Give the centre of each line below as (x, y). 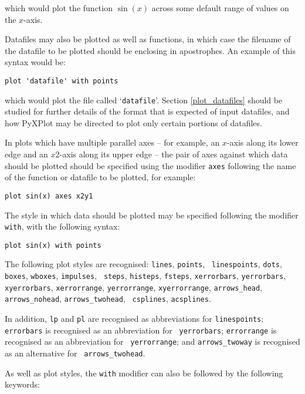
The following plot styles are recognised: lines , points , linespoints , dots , (143, 264)
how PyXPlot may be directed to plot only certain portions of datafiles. (133, 122)
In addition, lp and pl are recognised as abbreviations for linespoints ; (134, 319)
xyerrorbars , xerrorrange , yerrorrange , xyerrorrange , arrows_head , (134, 287)
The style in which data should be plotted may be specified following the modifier (152, 215)
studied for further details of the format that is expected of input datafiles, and (147, 111)
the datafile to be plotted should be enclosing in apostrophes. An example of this (150, 50)
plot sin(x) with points (53, 245)
